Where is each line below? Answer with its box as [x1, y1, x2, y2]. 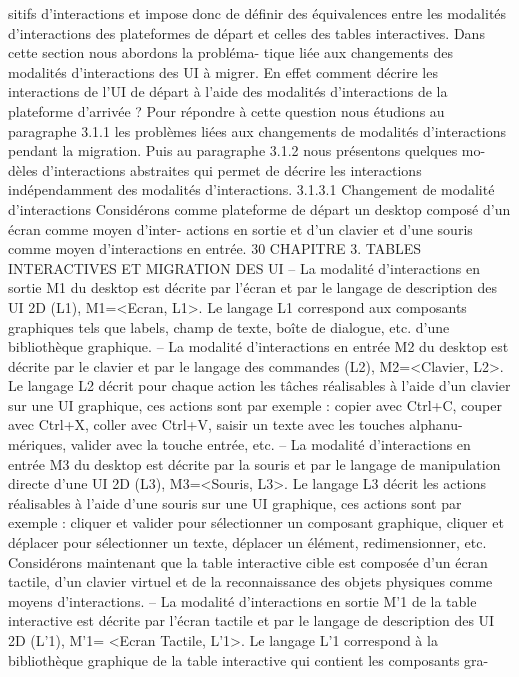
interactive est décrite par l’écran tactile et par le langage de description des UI [8, 610, 495, 631]
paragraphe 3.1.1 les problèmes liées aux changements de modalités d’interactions [8, 120, 506, 141]
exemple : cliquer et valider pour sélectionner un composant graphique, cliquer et [8, 512, 504, 533]
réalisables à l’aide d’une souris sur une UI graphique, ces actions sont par [8, 492, 462, 513]
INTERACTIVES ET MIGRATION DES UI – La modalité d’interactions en [8, 257, 480, 278]
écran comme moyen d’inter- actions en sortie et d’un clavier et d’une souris [8, 218, 473, 239]
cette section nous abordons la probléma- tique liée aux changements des [8, 42, 453, 63]
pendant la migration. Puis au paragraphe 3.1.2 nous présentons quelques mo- [8, 140, 486, 161]
